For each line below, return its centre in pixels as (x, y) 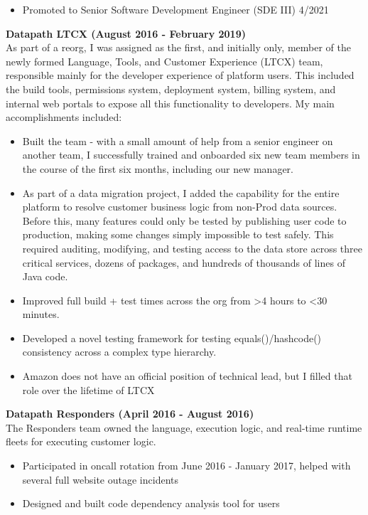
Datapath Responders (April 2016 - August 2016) (130, 414)
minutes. (41, 314)
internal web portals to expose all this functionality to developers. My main (170, 103)
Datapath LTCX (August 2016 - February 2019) (126, 33)
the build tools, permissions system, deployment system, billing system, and (171, 89)
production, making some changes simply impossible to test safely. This (178, 234)
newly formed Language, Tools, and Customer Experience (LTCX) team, (164, 61)
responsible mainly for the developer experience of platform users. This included (180, 75)
